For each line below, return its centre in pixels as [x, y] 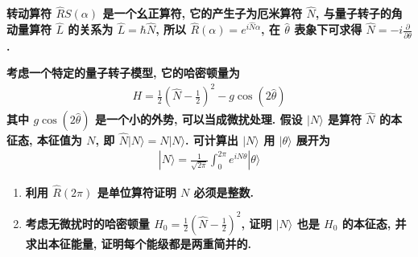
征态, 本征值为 [44, 139]
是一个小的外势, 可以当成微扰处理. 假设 [199, 119]
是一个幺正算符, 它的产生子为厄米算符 [203, 13]
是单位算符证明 [137, 192]
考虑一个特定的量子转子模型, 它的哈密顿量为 [123, 73]
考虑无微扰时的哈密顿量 [87, 223]
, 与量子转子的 [353, 13]
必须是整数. [224, 192]
